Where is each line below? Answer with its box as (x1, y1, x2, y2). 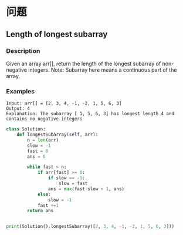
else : (37, 192, 51, 197)
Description (6, 46, 40, 55)
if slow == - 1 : (48, 175, 85, 181)
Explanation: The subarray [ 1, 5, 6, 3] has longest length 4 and (6, 111, 175, 117)
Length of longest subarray (6, 29, 108, 39)
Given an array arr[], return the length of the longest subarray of (6, 60, 161, 67)
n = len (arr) (27, 137, 59, 143)
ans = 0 (27, 153, 46, 159)
